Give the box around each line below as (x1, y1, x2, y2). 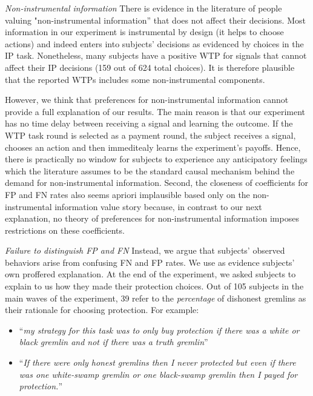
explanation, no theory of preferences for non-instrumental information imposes (5, 212, 299, 225)
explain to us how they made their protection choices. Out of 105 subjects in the (5, 280, 304, 292)
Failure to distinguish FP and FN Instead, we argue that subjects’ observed (5, 244, 285, 257)
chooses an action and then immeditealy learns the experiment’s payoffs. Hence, (5, 140, 301, 153)
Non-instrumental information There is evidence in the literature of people (5, 2, 282, 14)
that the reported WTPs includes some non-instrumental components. (5, 73, 265, 85)
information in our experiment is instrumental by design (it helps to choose (5, 25, 284, 38)
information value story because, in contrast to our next (54, 200, 262, 213)
